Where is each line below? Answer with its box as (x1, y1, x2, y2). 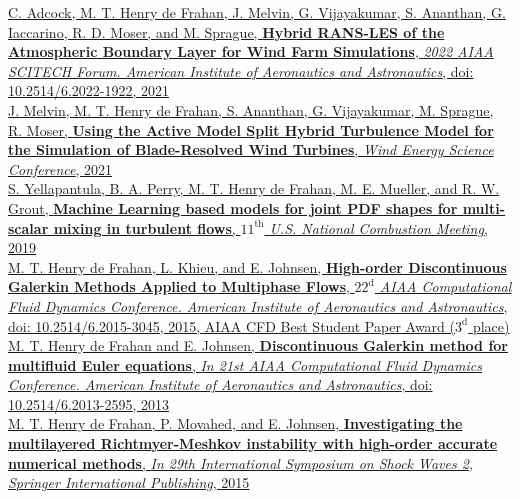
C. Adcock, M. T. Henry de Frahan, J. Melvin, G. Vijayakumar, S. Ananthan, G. (8, 2, 506, 22)
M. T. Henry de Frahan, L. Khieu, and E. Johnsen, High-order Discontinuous (8, 256, 507, 277)
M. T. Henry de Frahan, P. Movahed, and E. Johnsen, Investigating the (8, 413, 463, 434)
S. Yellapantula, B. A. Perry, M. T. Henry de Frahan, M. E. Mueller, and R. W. (8, 178, 500, 199)
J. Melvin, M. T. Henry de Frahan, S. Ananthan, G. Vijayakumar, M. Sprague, (8, 99, 494, 120)
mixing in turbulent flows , (53, 217, 236, 238)
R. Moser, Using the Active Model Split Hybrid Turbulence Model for (8, 119, 494, 140)
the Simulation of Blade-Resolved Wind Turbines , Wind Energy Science (8, 139, 494, 160)
